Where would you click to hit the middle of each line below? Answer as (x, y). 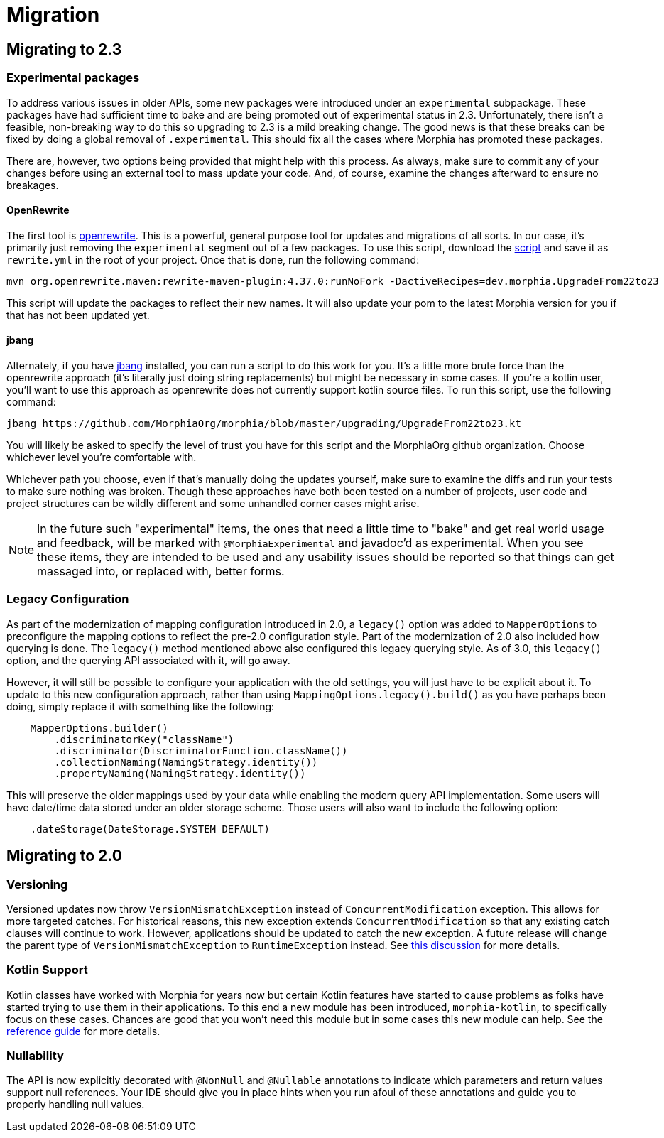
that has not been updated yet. (78, 315)
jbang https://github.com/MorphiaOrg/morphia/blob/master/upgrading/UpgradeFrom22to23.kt (264, 423)
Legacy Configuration (68, 599)
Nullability (35, 1056)
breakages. (33, 185)
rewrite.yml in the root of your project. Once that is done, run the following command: (213, 259)
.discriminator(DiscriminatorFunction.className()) (201, 750)
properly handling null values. (76, 1105)
